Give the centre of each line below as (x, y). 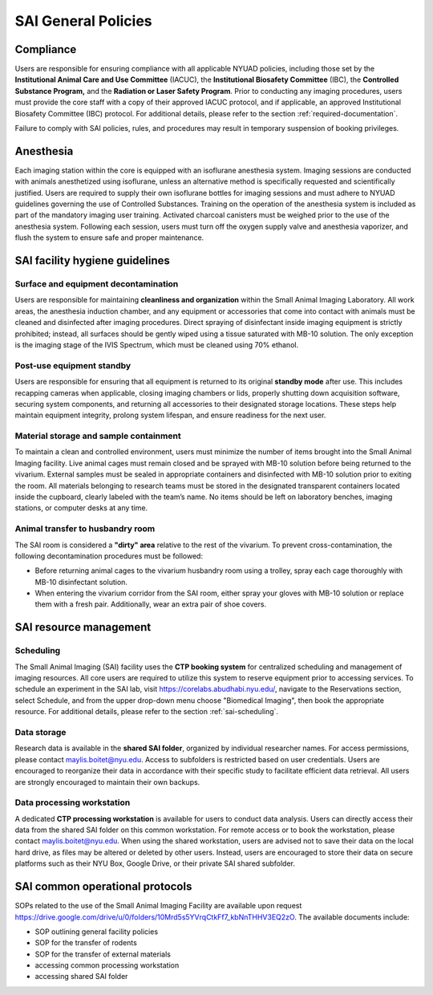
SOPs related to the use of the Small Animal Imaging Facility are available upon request (158, 906)
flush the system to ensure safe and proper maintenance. (109, 238)
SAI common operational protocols (103, 887)
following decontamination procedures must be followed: (109, 556)
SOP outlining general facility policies (97, 932)
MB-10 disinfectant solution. (81, 582)
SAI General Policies (83, 21)
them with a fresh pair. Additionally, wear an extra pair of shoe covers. (151, 604)
